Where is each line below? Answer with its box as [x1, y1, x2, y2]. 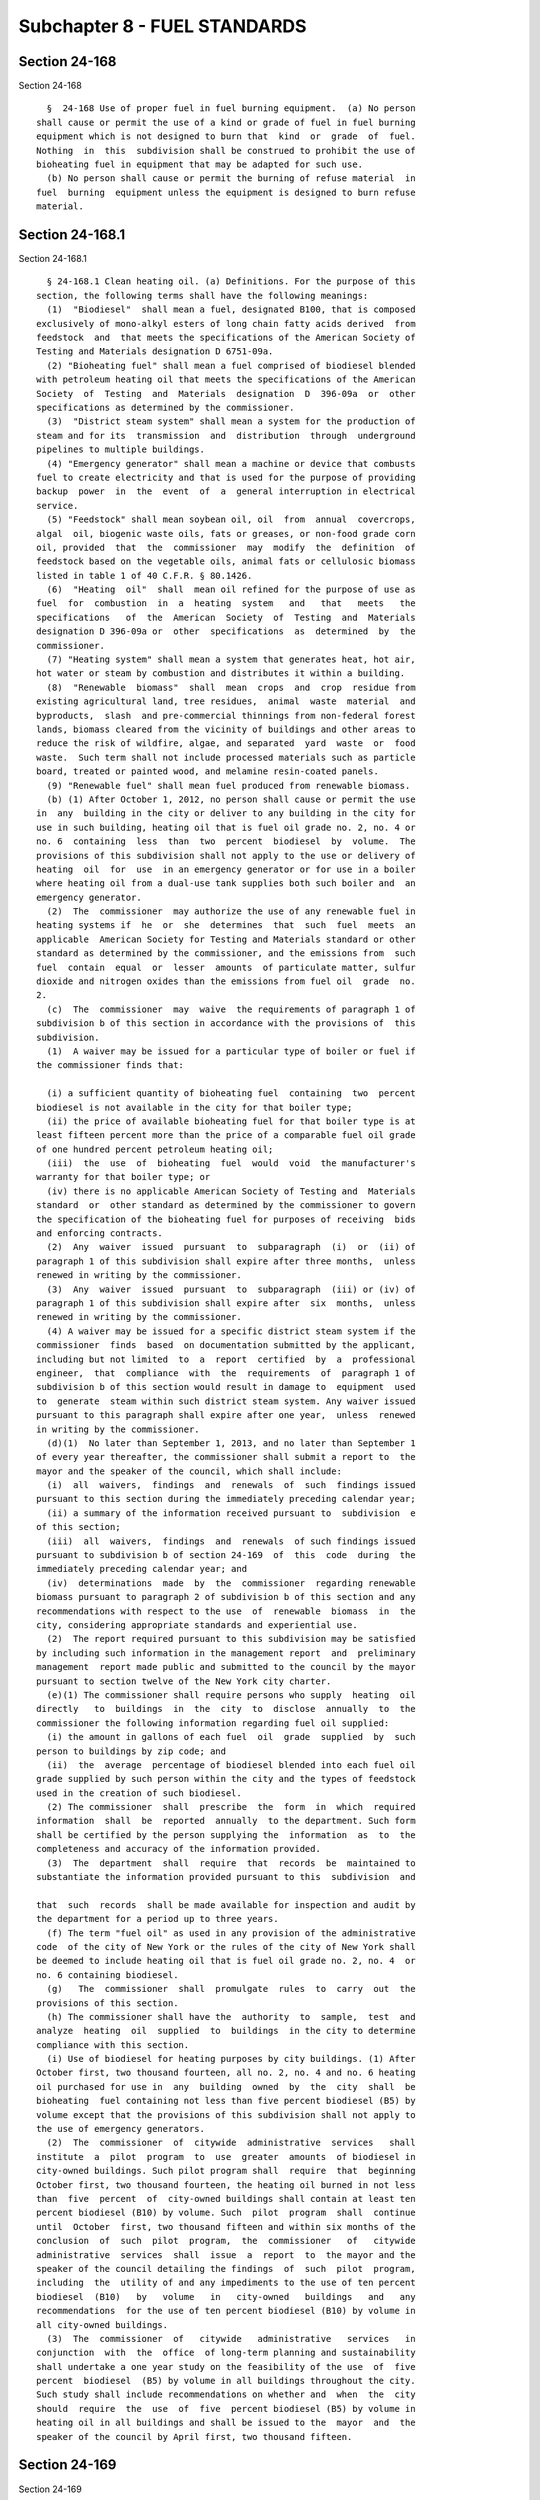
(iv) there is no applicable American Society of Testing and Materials [46, 1185, 416, 1197]
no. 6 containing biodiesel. [36, 1969, 179, 1980]
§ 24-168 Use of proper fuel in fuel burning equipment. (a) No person [46, 103, 416, 114]
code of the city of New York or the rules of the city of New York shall [36, 1941, 416, 1952]
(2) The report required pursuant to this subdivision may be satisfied [46, 1633, 416, 1645]
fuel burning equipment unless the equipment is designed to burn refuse [36, 186, 416, 198]
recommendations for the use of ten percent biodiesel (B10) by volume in [36, 2305, 416, 2317]
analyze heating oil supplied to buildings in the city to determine [36, 2025, 416, 2037]
